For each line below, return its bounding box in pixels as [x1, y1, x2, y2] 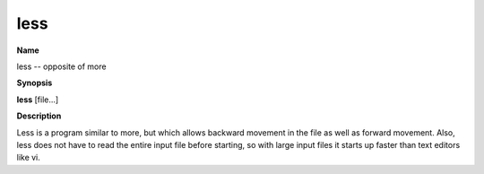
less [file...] [16, 94, 59, 105]
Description [16, 110, 62, 121]
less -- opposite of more [16, 61, 107, 72]
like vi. [16, 152, 40, 163]
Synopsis [16, 77, 53, 89]
